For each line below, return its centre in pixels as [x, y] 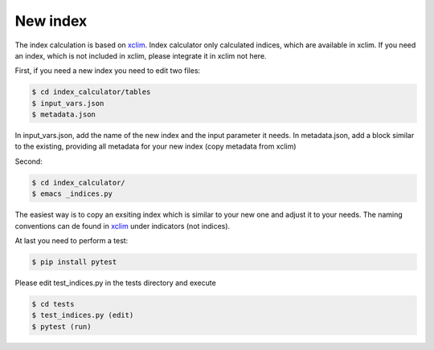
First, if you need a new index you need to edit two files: [108, 71]
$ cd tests [53, 304]
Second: [29, 161]
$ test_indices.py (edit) [83, 315]
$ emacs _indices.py [72, 194]
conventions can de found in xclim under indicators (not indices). [123, 226]
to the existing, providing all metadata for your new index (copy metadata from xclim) [156, 147]
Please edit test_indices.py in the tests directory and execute [115, 283]
